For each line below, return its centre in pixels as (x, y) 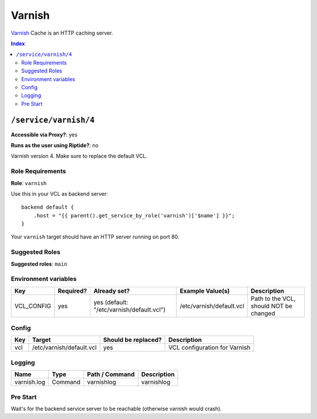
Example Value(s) (205, 291)
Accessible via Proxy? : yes (44, 135)
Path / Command (111, 374)
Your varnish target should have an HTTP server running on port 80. (95, 237)
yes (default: (111, 302)
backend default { (48, 207)
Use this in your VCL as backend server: (59, 193)
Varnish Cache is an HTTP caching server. (62, 33)
